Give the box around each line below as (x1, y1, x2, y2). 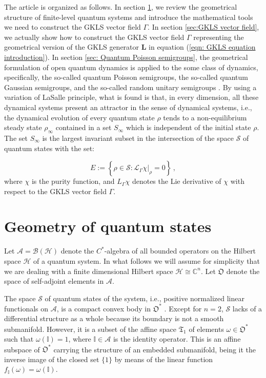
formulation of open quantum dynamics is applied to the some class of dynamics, (4, 61, 258, 72)
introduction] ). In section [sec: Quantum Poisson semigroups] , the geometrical (4, 51, 248, 62)
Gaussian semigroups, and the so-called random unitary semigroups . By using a (4, 81, 257, 92)
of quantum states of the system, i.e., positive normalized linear (45, 292, 244, 303)
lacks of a (232, 303, 262, 313)
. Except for (164, 303, 202, 313)
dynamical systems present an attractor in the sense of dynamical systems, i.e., (4, 101, 252, 112)
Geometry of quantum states (4, 216, 212, 237)
